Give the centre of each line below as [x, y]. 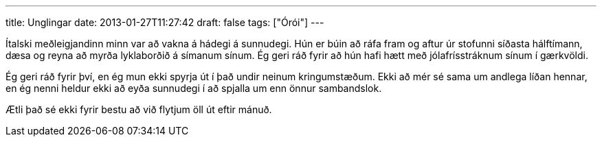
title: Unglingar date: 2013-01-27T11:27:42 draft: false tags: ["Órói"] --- [165, 22]
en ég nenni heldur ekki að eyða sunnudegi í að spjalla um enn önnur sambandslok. [194, 88]
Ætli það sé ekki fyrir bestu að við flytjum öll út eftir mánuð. [139, 109]
